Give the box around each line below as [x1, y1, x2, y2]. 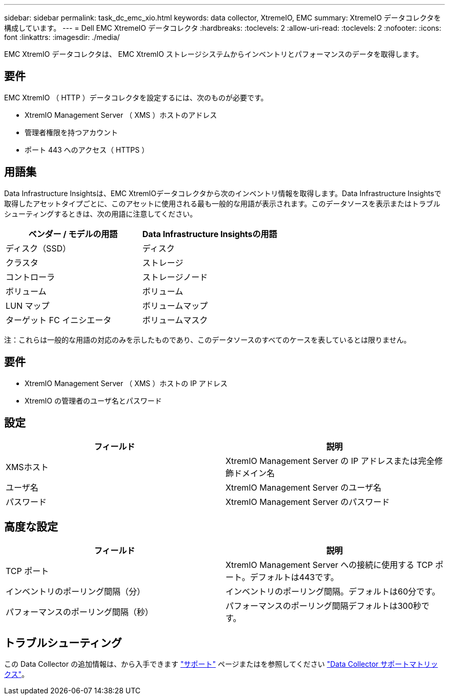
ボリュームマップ [142, 300, 208, 311]
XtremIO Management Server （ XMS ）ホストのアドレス [25, 110, 217, 119]
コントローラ [6, 271, 55, 282]
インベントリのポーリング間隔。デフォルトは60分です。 [226, 586, 440, 597]
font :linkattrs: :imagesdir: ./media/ [4, 33, 120, 41]
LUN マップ [6, 300, 50, 311]
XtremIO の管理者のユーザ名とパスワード [25, 396, 162, 405]
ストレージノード [142, 271, 208, 282]
